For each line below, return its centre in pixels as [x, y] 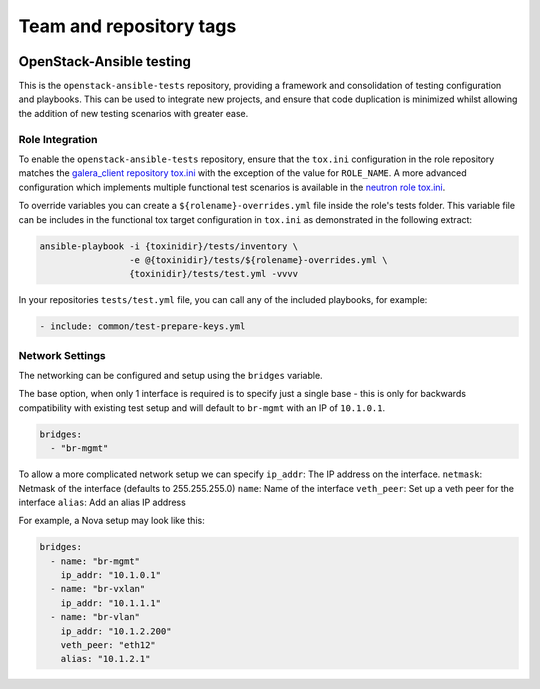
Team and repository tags [127, 26]
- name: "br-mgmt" [95, 561]
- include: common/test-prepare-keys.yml [142, 326]
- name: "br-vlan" [95, 617]
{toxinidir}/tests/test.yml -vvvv [213, 274]
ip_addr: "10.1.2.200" [116, 631]
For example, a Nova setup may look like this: [111, 521]
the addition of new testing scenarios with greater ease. [133, 113]
